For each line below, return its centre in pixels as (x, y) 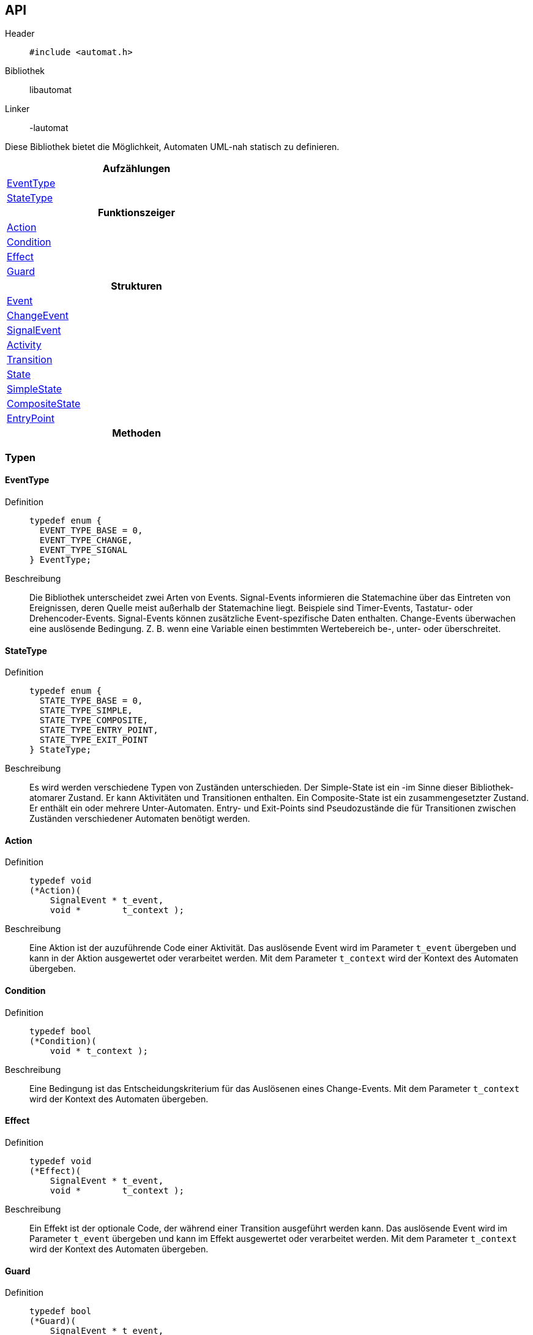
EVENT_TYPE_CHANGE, (86, 540)
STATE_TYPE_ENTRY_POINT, (99, 730)
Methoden (136, 433)
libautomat (51, 90)
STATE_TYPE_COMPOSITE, (94, 720)
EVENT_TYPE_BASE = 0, (91, 531)
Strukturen (136, 286)
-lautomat (49, 128)
